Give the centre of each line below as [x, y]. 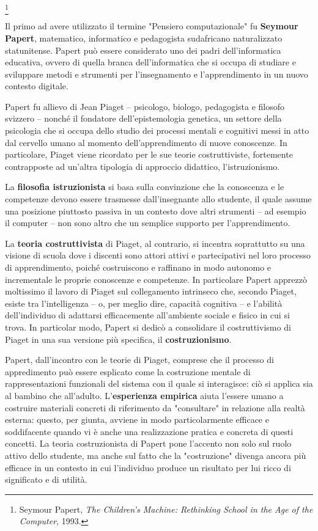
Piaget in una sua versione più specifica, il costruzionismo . [118, 339]
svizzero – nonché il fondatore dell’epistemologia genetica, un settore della [143, 118]
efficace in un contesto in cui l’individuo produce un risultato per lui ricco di [148, 467]
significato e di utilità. [46, 479]
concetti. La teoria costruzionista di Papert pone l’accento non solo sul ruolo [148, 443]
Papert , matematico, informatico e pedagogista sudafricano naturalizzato [144, 38]
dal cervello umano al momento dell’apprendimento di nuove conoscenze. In [146, 142]
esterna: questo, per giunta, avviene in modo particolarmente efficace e [137, 419]
